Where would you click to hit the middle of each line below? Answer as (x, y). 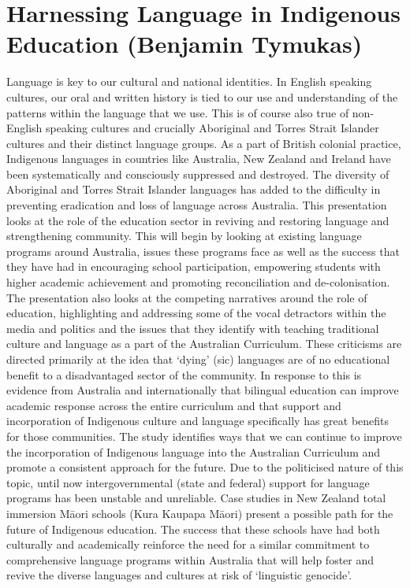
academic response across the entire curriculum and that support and (174, 405)
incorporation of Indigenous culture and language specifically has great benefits (198, 421)
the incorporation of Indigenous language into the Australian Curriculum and (194, 451)
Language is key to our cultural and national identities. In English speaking (189, 81)
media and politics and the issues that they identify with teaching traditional (193, 328)
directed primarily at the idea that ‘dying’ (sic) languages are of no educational (198, 359)
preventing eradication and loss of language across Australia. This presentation (197, 205)
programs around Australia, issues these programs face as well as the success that (203, 251)
